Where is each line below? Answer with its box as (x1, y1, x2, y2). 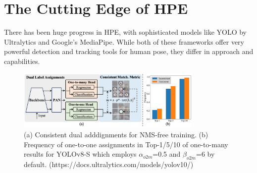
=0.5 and (153, 149, 181, 159)
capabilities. (4, 56, 40, 66)
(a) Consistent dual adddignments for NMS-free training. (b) (24, 129, 208, 140)
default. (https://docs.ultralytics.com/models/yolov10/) (24, 159, 194, 170)
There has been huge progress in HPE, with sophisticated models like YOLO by (4, 27, 247, 37)
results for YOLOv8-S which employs (24, 149, 137, 159)
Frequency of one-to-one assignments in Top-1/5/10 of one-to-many (24, 139, 228, 149)
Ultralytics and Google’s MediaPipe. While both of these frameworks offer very (4, 36, 244, 47)
